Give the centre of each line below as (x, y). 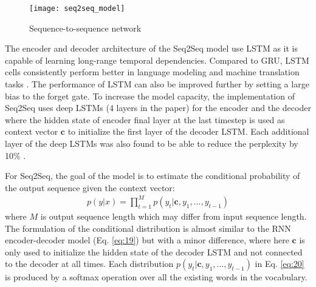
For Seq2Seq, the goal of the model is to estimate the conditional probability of (153, 176)
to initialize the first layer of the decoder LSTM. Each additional (188, 131)
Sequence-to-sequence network (85, 28)
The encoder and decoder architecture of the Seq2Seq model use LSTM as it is (151, 48)
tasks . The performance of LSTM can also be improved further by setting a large (157, 84)
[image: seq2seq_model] (77, 8)
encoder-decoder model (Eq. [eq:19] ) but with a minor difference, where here (147, 240)
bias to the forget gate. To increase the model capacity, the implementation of (150, 96)
